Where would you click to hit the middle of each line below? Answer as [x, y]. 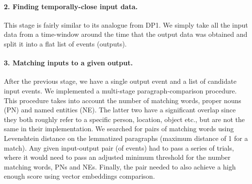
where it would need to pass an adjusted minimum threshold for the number [117, 157]
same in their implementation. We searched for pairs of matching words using [119, 129]
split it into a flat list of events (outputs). [65, 43]
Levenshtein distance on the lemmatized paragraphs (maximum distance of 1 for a [126, 138]
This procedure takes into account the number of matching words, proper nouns [123, 100]
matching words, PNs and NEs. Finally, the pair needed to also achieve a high [120, 166]
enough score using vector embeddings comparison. [79, 176]
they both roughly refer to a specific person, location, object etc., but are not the [124, 119]
